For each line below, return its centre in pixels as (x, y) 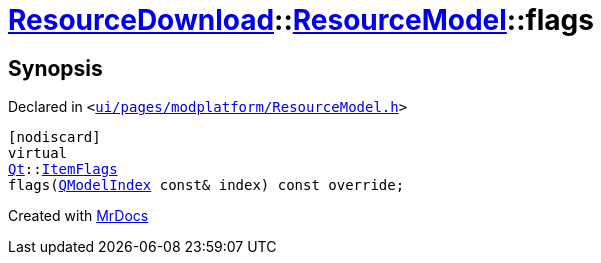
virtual (38, 153)
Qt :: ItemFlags (63, 169)
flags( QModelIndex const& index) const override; (206, 185)
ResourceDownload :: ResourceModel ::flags (301, 20)
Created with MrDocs (78, 216)
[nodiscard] (54, 137)
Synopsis (55, 68)
